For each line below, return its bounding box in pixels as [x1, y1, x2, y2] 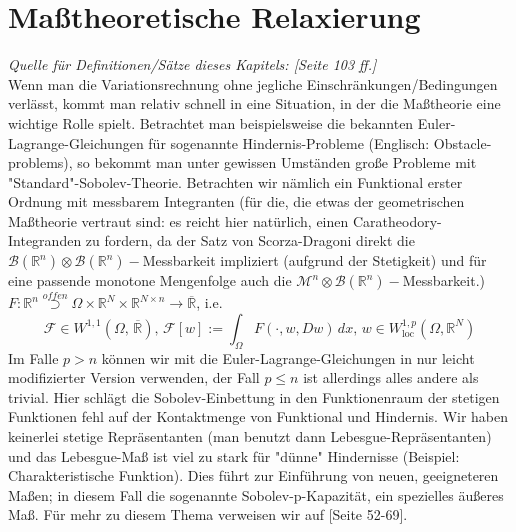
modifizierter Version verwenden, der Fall [8, 367, 260, 388]
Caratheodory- [352, 210, 442, 231]
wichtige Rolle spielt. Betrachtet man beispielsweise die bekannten [8, 112, 414, 133]
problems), [8, 152, 73, 173]
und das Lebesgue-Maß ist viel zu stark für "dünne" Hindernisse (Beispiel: [8, 445, 460, 466]
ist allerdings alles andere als [303, 367, 479, 388]
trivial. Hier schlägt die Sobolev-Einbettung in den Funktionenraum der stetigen [8, 386, 500, 407]
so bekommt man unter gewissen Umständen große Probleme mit [77, 152, 477, 173]
